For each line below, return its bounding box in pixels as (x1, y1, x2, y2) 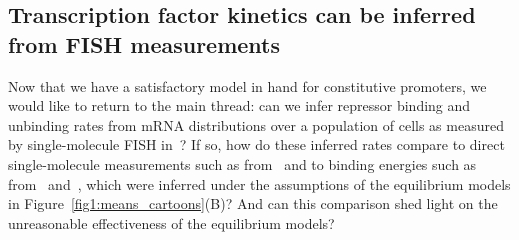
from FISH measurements (8, 28, 281, 59)
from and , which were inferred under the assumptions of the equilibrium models (8, 173, 511, 194)
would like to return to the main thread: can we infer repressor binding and (8, 95, 471, 116)
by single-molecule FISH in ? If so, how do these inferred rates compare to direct (8, 134, 505, 155)
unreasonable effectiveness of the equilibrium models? (8, 212, 335, 233)
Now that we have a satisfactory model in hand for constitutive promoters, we (8, 75, 487, 96)
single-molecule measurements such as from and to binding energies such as (8, 153, 477, 174)
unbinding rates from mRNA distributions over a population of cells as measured (8, 114, 504, 135)
